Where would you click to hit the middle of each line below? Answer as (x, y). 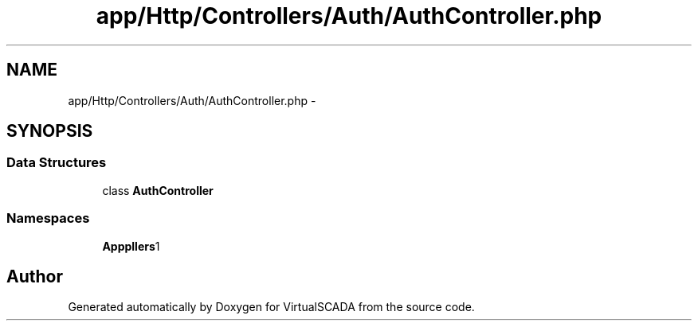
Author (35, 276)
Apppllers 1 (131, 246)
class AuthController (158, 190)
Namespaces (48, 218)
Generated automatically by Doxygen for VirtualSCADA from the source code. (271, 307)
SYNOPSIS (50, 131)
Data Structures (57, 163)
